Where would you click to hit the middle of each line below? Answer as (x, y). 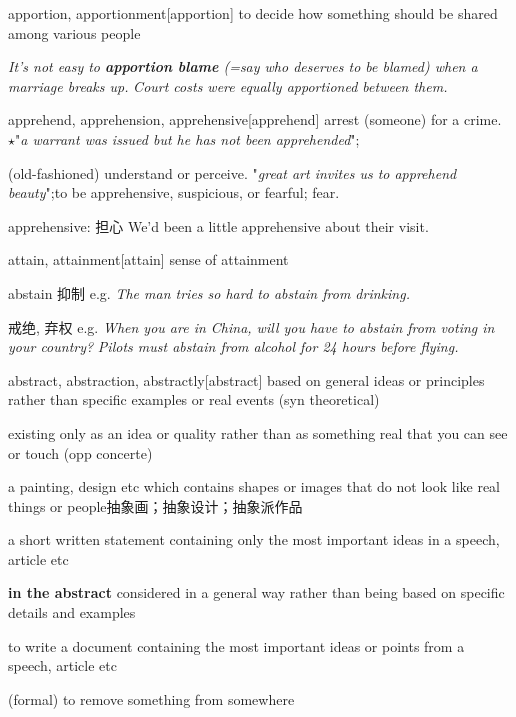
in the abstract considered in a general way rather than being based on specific (256, 592)
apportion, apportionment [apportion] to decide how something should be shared (253, 13)
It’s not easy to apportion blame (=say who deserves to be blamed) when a (243, 66)
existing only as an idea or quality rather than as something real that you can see (258, 432)
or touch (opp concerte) (80, 452)
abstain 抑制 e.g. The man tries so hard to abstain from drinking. (209, 292)
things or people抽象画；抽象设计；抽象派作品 (155, 505)
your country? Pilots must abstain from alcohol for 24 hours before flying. (233, 346)
